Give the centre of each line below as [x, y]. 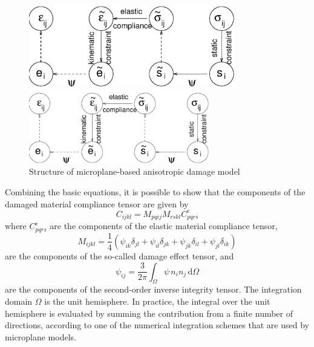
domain [19, 301]
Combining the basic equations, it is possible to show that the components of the [155, 191]
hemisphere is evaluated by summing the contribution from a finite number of [149, 313]
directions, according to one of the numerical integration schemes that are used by [157, 325]
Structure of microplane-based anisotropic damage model [135, 171]
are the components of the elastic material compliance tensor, [164, 226]
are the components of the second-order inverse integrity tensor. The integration [153, 289]
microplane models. [41, 336]
